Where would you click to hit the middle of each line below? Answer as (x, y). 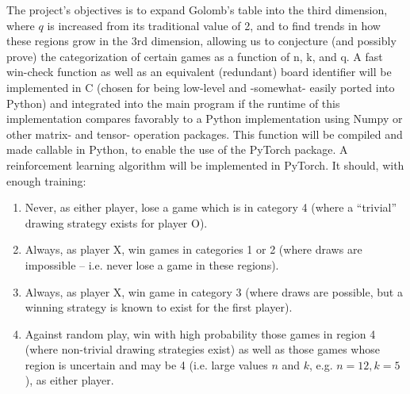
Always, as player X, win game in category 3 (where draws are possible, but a (214, 291)
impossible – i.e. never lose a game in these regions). (152, 264)
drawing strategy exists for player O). (116, 222)
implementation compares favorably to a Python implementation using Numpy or (205, 119)
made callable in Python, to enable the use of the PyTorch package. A (177, 149)
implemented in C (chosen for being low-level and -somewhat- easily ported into (201, 87)
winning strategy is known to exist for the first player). (159, 307)
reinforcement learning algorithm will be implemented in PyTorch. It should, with (205, 164)
